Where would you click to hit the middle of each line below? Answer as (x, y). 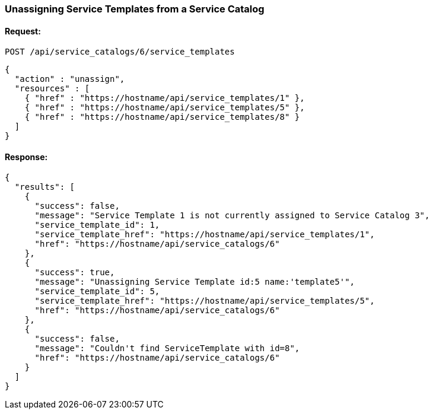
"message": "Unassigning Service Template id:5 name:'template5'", (195, 282)
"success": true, (75, 273)
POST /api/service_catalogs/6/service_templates (120, 52)
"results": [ (45, 187)
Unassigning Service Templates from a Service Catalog (135, 9)
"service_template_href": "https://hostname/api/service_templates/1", (205, 235)
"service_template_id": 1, (97, 225)
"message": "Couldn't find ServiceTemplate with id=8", (167, 348)
